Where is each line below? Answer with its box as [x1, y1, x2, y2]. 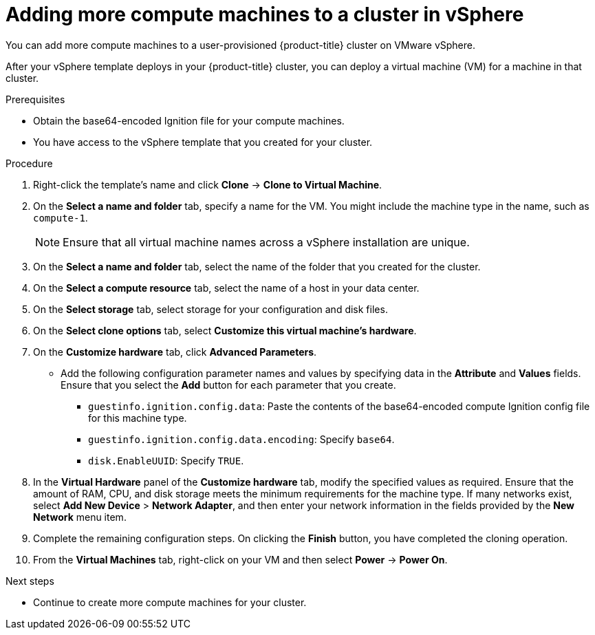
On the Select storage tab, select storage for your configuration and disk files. [33, 303, 388, 315]
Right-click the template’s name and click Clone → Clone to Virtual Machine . [33, 178, 382, 191]
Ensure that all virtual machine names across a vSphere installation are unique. [63, 235, 470, 249]
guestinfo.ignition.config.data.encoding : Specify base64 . [88, 433, 395, 445]
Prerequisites [6, 93, 65, 105]
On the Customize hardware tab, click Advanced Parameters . [33, 345, 317, 358]
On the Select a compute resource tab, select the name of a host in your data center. [33, 281, 420, 294]
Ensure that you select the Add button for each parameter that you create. [61, 378, 396, 391]
